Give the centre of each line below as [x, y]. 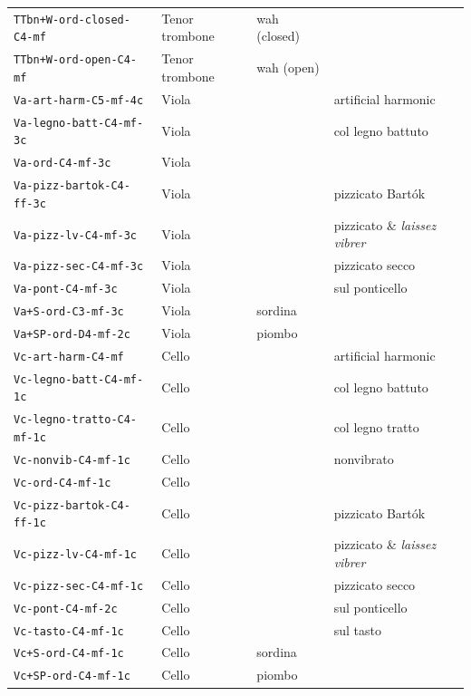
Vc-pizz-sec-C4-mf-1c [79, 586]
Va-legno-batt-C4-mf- [79, 123]
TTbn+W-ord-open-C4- [76, 60]
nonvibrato [364, 458]
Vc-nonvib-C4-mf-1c [72, 460]
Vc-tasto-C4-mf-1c [69, 631]
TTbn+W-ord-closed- [72, 19]
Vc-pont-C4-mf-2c [66, 609]
